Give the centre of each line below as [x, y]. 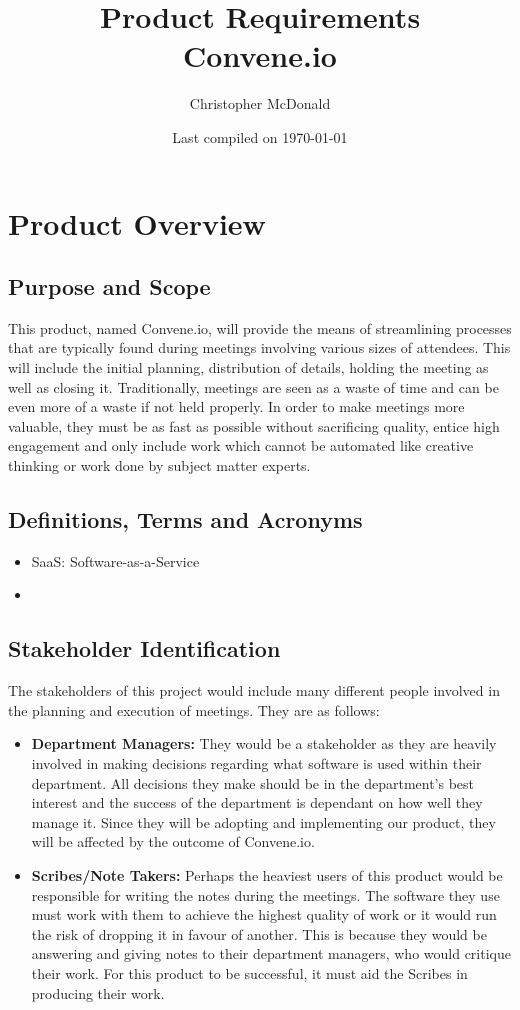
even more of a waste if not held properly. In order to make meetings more [236, 406]
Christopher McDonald [260, 103]
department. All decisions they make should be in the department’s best [253, 782]
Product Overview [137, 222]
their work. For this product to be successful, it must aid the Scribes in [249, 972]
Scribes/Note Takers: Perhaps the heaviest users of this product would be [267, 874]
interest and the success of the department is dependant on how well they [257, 802]
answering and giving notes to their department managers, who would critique [271, 953]
